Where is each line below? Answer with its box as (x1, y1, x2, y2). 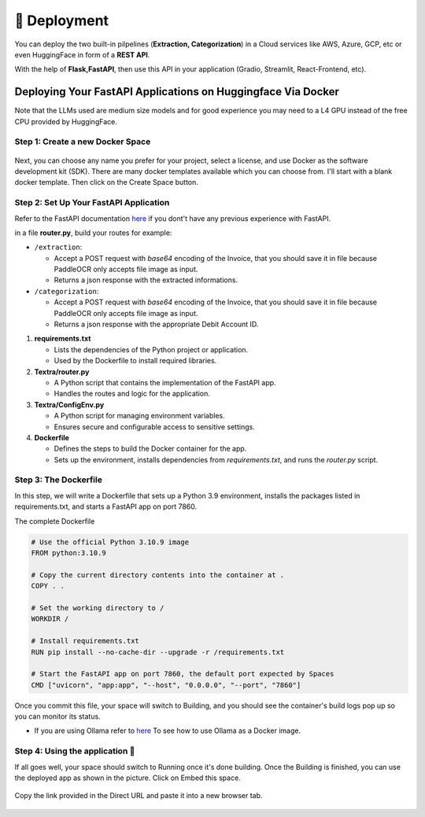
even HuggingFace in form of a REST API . (14, 50, 150, 59)
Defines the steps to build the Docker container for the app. (54, 444, 247, 454)
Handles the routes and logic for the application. (54, 389, 210, 399)
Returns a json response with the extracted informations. (54, 275, 238, 285)
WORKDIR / (31, 614, 69, 624)
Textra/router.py (34, 366, 90, 377)
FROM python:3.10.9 (31, 549, 106, 558)
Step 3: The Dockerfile (14, 474, 102, 485)
